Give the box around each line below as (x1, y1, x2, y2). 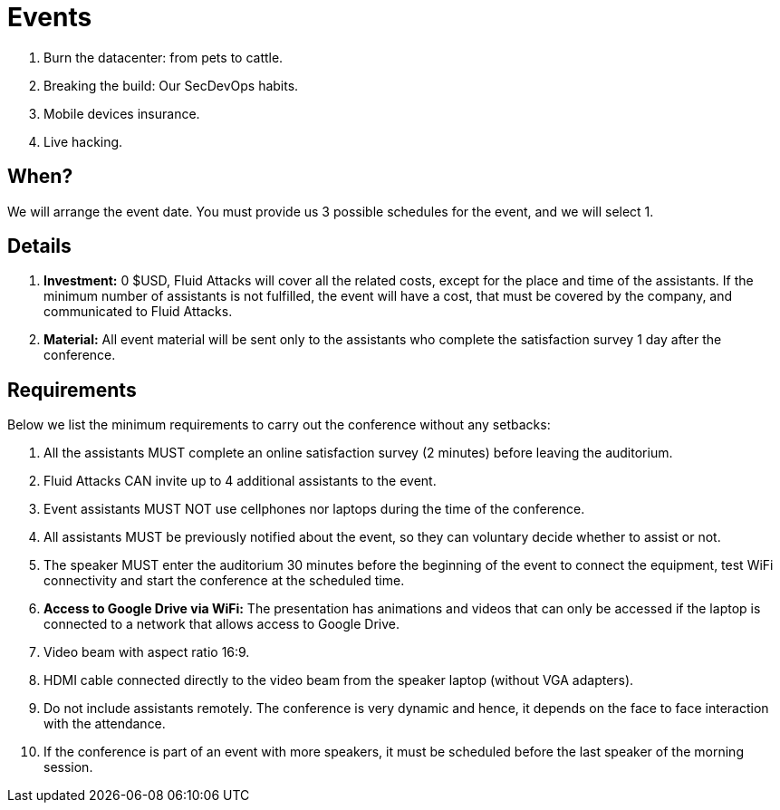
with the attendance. (43, 716, 166, 732)
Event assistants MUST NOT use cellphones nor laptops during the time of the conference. (43, 501, 585, 517)
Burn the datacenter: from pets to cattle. (43, 49, 284, 65)
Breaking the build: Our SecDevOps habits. (43, 77, 299, 93)
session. (43, 759, 93, 776)
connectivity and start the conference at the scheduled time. (43, 573, 405, 589)
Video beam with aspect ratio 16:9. (43, 644, 250, 661)
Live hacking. (43, 133, 123, 149)
